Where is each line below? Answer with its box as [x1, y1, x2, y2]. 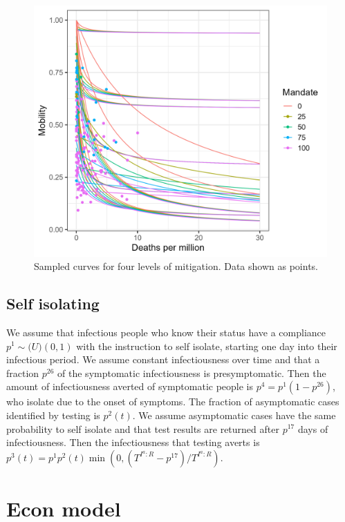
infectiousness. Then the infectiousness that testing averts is [6, 435, 260, 449]
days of [297, 421, 328, 436]
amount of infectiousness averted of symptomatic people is [6, 379, 254, 394]
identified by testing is [6, 407, 100, 422]
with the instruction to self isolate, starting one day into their [76, 338, 337, 353]
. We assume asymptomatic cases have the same [132, 407, 336, 422]
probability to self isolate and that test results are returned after [6, 421, 279, 436]
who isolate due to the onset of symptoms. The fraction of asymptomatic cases [6, 394, 339, 409]
